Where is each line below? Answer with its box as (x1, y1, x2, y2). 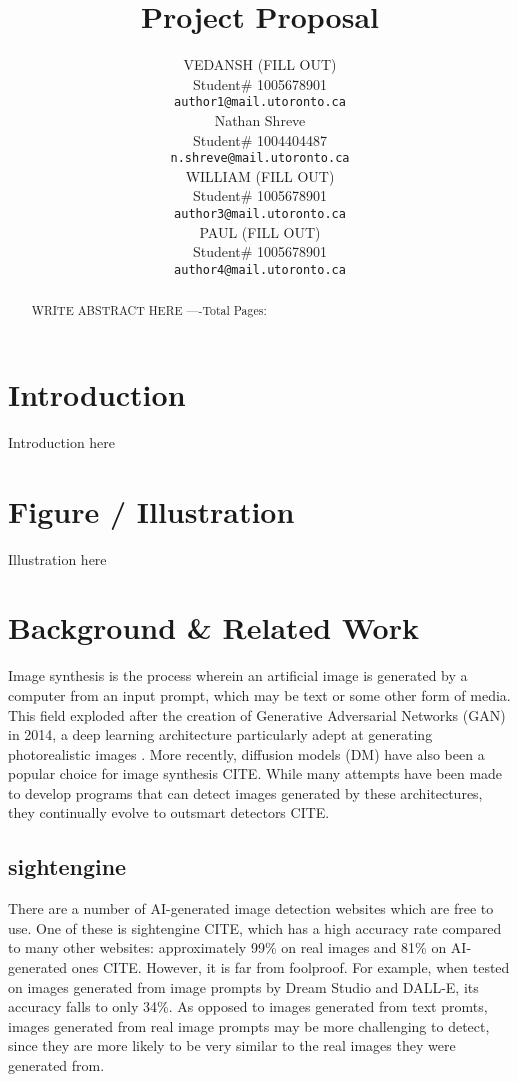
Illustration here (8, 548, 107, 569)
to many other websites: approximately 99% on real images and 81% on (8, 937, 447, 958)
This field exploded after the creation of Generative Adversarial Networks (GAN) (8, 704, 506, 725)
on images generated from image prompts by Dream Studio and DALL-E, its (8, 976, 479, 997)
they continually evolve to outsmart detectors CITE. (8, 802, 330, 823)
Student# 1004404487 (192, 129, 328, 150)
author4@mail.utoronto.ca (174, 262, 346, 277)
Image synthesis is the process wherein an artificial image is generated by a (8, 665, 468, 686)
